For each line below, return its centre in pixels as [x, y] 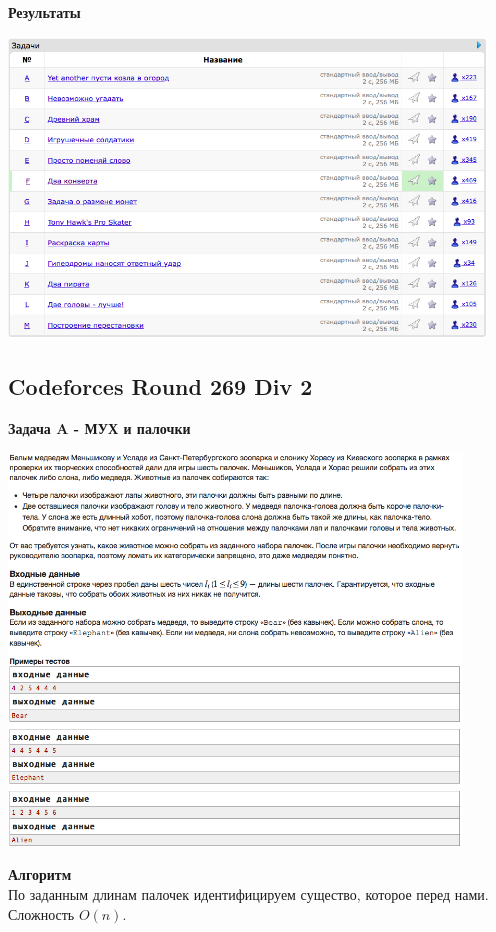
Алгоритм [40, 874]
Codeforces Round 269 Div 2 [160, 386]
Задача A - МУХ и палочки [99, 428]
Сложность [41, 913]
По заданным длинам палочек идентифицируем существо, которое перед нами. [248, 894]
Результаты [44, 12]
